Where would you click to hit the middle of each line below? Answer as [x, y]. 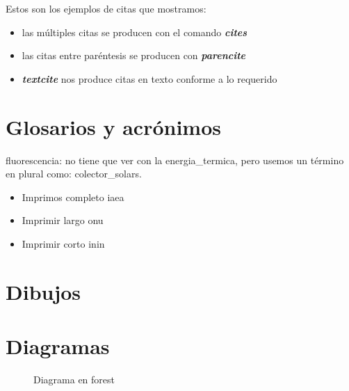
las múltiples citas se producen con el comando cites [135, 32]
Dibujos [43, 291]
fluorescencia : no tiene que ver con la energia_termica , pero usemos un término [175, 160]
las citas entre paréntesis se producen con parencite [134, 55]
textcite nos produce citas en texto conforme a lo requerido [149, 78]
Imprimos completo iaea [73, 197]
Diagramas [58, 346]
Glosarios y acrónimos [113, 126]
